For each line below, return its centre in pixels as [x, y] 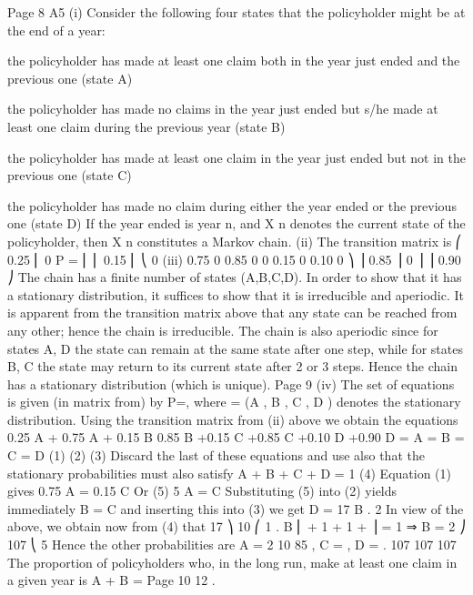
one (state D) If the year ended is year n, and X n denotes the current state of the [236, 223]
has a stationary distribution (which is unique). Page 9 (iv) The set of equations [231, 383]
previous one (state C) [70, 175]
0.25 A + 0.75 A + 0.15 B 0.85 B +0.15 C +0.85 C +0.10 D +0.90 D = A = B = [236, 437]
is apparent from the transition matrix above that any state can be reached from [232, 313]
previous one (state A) [70, 78]
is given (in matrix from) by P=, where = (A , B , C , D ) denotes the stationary [234, 402]
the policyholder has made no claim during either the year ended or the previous [232, 205]
